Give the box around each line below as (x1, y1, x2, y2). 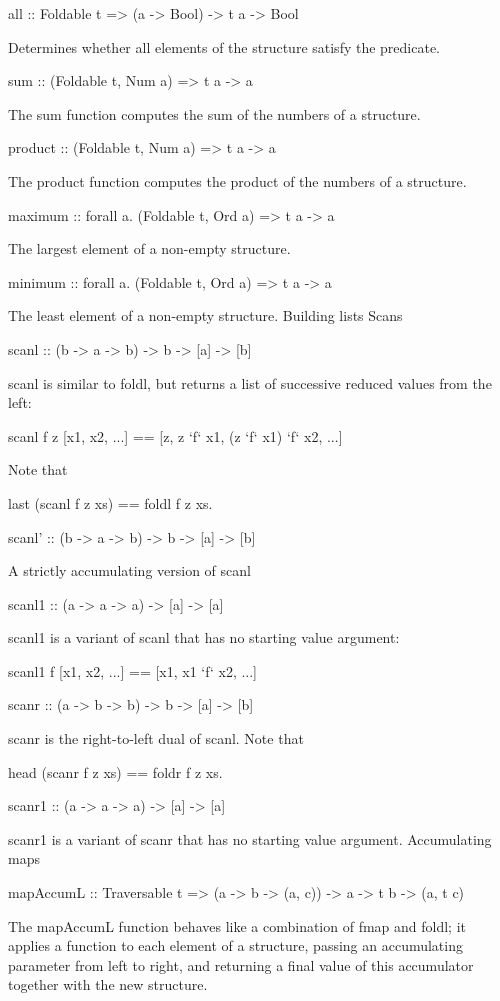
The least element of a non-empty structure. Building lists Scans (8, 305, 403, 326)
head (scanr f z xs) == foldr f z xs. (8, 761, 223, 782)
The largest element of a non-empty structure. (8, 238, 291, 259)
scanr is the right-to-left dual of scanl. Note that (8, 728, 304, 749)
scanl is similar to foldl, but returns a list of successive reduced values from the (8, 372, 492, 393)
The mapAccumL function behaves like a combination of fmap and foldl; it (8, 915, 467, 936)
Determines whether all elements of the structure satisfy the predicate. (8, 36, 441, 57)
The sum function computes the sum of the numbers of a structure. (8, 103, 421, 124)
